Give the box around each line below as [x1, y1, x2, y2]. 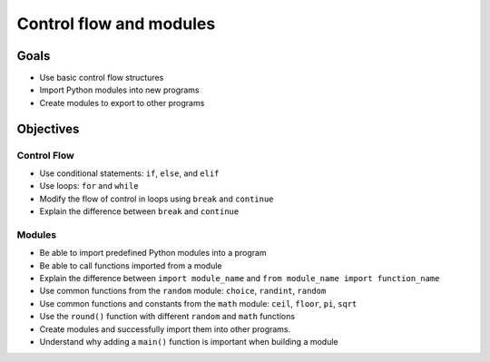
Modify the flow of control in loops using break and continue [39, 193, 274, 204]
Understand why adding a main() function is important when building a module [39, 337, 339, 347]
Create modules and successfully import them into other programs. [39, 323, 291, 335]
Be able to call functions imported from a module [39, 259, 222, 271]
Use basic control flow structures [39, 73, 164, 83]
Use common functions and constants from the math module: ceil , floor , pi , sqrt [39, 298, 358, 308]
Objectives [16, 121, 80, 136]
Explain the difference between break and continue [39, 206, 240, 217]
